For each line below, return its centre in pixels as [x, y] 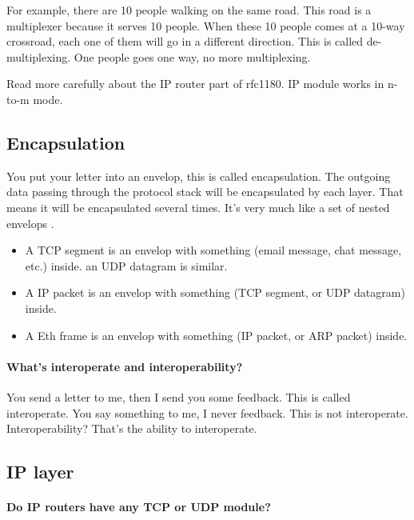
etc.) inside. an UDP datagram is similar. [126, 265]
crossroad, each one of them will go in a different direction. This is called [185, 41]
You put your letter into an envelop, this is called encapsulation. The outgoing [199, 176]
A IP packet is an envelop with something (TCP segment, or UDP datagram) [215, 292]
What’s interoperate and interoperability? [125, 366]
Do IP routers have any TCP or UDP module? [139, 507]
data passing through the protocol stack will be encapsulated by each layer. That [205, 192]
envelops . [30, 223]
